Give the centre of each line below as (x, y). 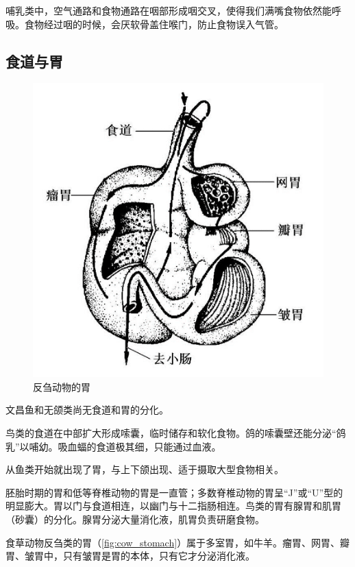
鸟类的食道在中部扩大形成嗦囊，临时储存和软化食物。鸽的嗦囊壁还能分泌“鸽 (176, 432)
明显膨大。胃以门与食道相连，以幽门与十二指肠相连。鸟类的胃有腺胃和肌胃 (173, 506)
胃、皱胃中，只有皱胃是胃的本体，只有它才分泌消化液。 (130, 556)
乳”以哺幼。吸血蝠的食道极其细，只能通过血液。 (113, 446)
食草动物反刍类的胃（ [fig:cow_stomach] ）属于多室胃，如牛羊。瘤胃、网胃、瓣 (178, 542)
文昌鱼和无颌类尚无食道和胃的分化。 (87, 410)
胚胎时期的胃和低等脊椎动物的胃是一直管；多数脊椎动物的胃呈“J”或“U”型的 (174, 492)
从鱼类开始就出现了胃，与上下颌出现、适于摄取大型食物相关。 (145, 469)
